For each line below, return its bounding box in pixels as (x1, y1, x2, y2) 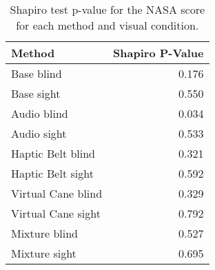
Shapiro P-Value (113, 45, 204, 61)
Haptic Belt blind (11, 145, 96, 161)
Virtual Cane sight (11, 205, 101, 221)
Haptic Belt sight (11, 165, 94, 181)
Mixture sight (11, 245, 76, 261)
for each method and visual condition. (16, 17, 199, 33)
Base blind (11, 65, 62, 81)
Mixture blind (11, 225, 78, 241)
